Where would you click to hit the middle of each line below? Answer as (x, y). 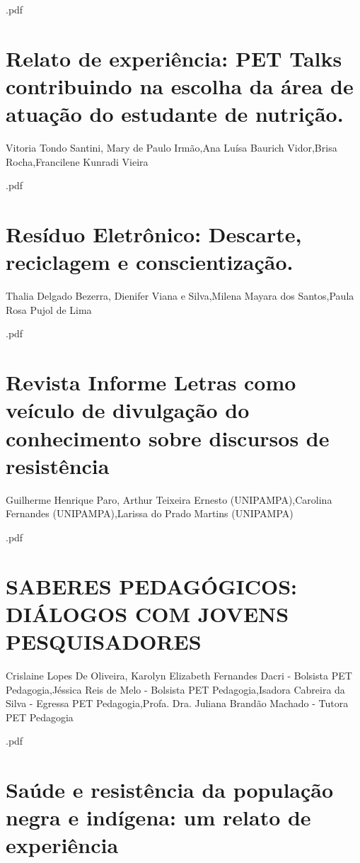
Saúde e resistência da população (170, 790)
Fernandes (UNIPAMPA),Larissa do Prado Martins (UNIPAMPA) (150, 513)
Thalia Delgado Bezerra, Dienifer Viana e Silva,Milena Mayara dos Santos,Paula (180, 296)
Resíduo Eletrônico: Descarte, (154, 234)
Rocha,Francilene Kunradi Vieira (77, 161)
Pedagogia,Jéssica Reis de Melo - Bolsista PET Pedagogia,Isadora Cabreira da (175, 689)
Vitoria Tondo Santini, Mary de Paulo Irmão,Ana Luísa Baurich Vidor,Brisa (172, 148)
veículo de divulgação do (128, 410)
